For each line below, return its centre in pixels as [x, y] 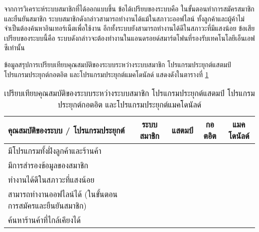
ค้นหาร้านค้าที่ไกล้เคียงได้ [44, 220]
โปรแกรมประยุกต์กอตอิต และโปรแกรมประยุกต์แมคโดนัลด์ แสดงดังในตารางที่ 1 [106, 74]
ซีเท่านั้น [14, 48]
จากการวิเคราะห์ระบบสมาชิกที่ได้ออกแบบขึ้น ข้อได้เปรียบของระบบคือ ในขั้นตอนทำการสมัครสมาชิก [129, 8]
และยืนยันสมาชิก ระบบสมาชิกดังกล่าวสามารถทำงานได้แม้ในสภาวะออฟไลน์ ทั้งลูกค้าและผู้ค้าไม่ [124, 18]
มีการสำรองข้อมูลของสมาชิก [48, 165]
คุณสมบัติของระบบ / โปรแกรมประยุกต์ [66, 130]
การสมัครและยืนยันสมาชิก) [47, 206]
